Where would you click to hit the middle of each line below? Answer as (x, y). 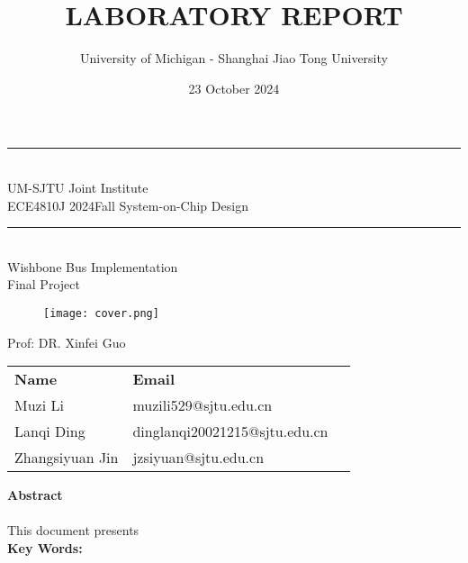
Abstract (35, 495)
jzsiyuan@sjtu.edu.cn (198, 458)
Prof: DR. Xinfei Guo (67, 342)
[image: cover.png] (101, 313)
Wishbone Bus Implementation (93, 266)
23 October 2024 (234, 88)
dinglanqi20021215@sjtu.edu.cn (230, 431)
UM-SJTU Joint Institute (78, 187)
